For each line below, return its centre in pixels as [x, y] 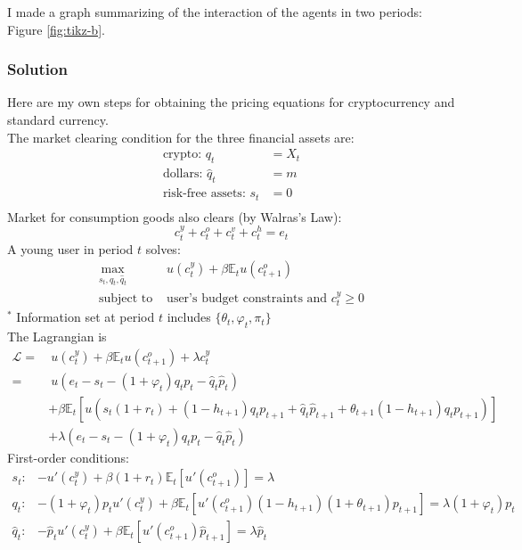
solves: [163, 248]
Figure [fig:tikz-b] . [56, 29]
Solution [37, 69]
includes [189, 317]
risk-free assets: [204, 194]
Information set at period [86, 317]
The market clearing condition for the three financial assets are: [181, 137]
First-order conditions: [68, 457]
